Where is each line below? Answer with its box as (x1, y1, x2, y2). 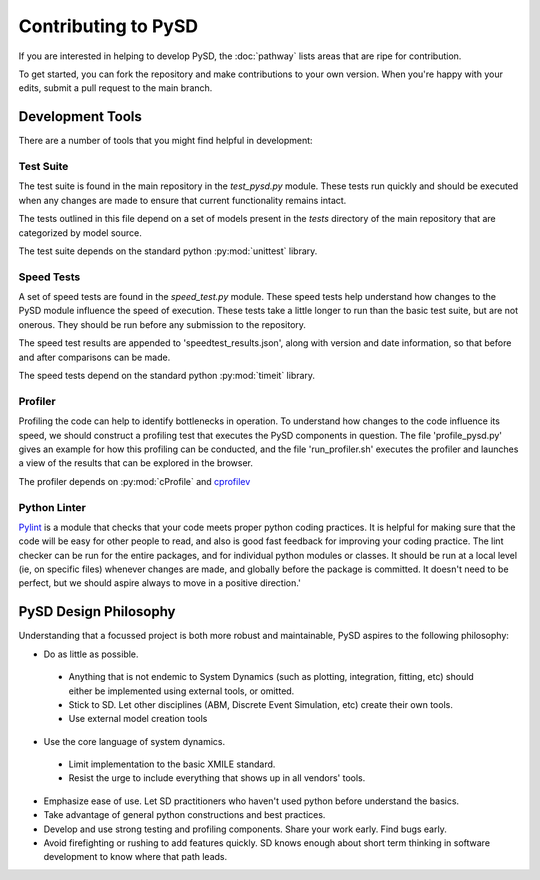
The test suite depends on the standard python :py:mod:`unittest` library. (18, 245, 318, 257)
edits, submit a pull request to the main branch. (18, 82, 213, 94)
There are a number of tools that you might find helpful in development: (18, 135, 314, 147)
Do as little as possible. (43, 648, 139, 660)
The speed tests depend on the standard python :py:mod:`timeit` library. (18, 370, 315, 382)
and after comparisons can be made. (18, 351, 171, 363)
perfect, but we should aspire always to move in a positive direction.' (18, 577, 302, 589)
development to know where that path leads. (43, 851, 228, 863)
